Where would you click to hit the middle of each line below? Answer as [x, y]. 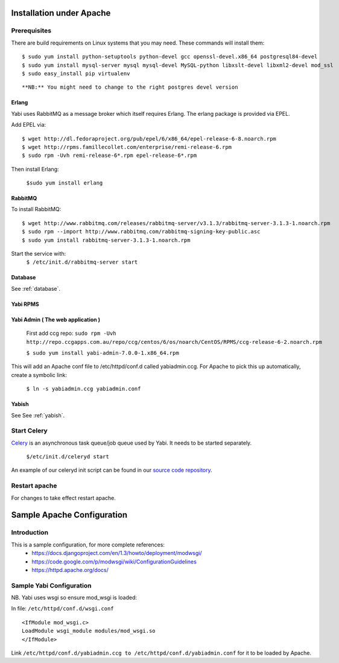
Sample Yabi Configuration [51, 585]
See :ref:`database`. [36, 288]
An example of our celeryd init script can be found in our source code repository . [112, 470]
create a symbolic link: [39, 375]
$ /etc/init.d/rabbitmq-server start [82, 262]
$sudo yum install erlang [65, 183]
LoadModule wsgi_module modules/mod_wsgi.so [89, 631]
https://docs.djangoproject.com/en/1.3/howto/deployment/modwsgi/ [117, 553]
